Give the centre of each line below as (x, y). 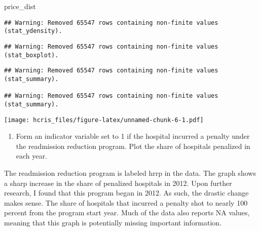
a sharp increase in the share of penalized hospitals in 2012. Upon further (118, 183)
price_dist (20, 6)
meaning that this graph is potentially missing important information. (113, 222)
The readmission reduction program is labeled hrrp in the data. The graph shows (130, 172)
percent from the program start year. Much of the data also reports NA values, (127, 213)
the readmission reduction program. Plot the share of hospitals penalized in (133, 146)
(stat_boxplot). (31, 55)
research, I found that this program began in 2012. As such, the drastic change (126, 193)
